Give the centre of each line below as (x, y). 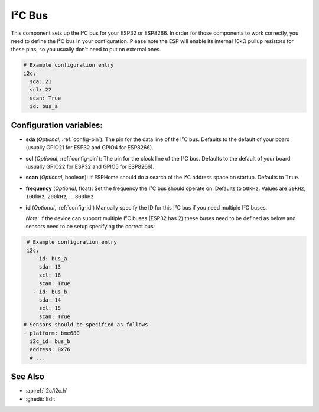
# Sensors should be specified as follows (86, 325)
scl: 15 (50, 308)
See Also (27, 377)
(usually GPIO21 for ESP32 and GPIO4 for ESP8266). (89, 148)
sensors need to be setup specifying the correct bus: (90, 227)
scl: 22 (41, 90)
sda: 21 (41, 82)
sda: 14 (50, 300)
